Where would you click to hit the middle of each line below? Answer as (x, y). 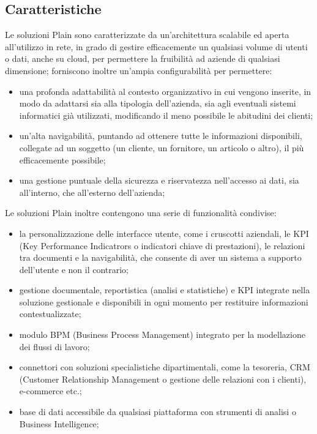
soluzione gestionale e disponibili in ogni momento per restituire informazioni (164, 301)
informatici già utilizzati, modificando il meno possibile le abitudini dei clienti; (166, 115)
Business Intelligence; (59, 423)
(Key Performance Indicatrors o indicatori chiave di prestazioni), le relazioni (162, 245)
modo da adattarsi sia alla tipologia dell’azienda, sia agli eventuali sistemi (158, 103)
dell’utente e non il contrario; (74, 269)
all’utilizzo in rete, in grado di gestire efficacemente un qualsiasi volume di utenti (156, 46)
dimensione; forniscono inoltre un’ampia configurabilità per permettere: (139, 70)
